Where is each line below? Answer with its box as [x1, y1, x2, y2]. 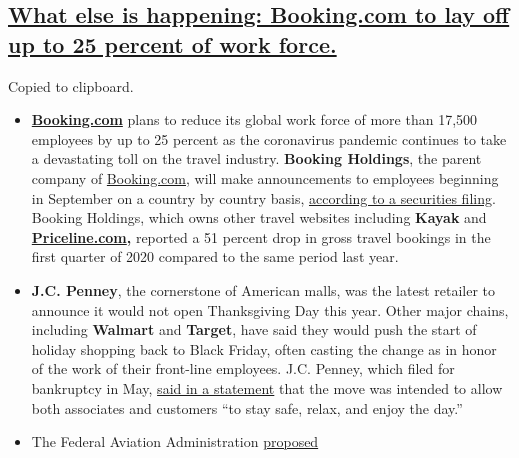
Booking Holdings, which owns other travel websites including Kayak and [31, 207, 487, 228]
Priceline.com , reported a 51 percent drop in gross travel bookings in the [31, 226, 491, 247]
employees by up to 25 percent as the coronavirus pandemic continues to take [31, 128, 507, 149]
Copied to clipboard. [8, 75, 134, 96]
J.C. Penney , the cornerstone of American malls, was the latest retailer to [31, 279, 496, 300]
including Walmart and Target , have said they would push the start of [31, 319, 477, 340]
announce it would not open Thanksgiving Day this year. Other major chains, [31, 299, 509, 320]
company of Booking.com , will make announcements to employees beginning [31, 167, 499, 188]
